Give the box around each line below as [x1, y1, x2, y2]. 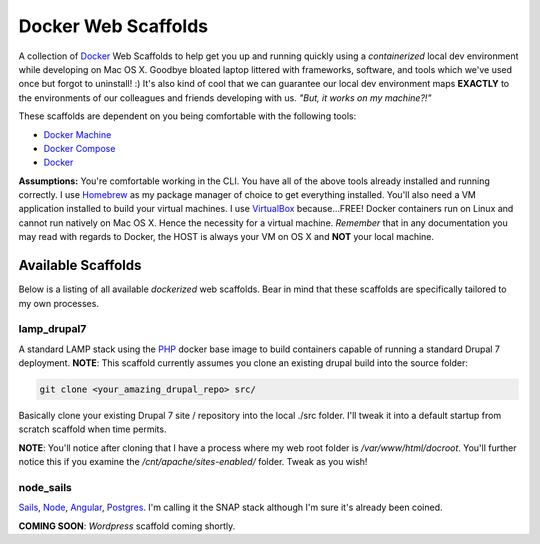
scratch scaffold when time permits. [18, 423, 167, 435]
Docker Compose [43, 142, 116, 154]
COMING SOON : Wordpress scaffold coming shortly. [18, 520, 236, 532]
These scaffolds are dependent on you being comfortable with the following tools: [18, 110, 357, 122]
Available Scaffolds [18, 257, 142, 274]
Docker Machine [43, 128, 112, 140]
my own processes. [18, 297, 100, 309]
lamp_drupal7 [18, 322, 87, 336]
